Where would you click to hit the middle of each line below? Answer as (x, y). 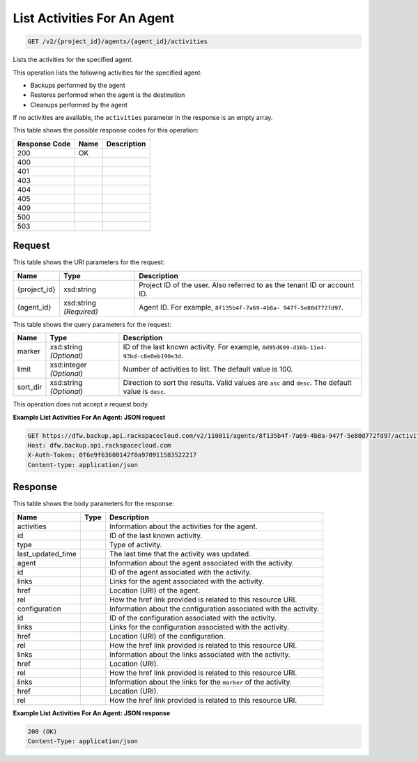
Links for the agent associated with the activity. (187, 581)
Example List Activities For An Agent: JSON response (92, 713)
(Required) (81, 312)
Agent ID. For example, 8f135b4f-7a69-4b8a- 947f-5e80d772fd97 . (241, 307)
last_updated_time (47, 554)
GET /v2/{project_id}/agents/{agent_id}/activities (118, 41)
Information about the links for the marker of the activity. (200, 682)
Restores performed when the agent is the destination (108, 95)
